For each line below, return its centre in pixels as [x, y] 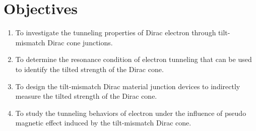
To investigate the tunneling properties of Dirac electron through [116, 32]
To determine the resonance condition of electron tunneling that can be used [134, 59]
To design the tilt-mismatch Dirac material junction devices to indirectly [128, 86]
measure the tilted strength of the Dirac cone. [86, 96]
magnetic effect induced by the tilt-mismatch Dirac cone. [103, 123]
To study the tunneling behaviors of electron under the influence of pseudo [131, 113]
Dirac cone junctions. [80, 42]
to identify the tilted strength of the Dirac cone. [89, 69]
